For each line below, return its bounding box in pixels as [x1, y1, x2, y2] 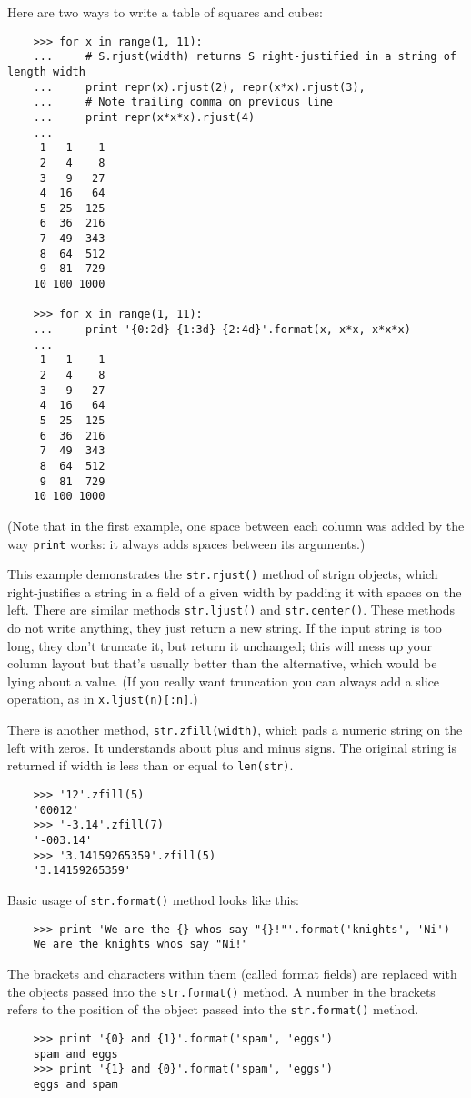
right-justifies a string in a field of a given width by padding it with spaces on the [7, 582, 462, 601]
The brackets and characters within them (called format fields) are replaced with [7, 963, 457, 982]
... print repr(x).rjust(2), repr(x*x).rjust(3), [33, 80, 366, 94]
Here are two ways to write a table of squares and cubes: [7, 3, 323, 21]
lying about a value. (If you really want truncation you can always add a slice [7, 671, 440, 690]
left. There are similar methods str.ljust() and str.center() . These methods [7, 600, 456, 619]
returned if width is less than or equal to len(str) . [7, 756, 294, 775]
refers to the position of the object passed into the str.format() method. [7, 1000, 419, 1019]
